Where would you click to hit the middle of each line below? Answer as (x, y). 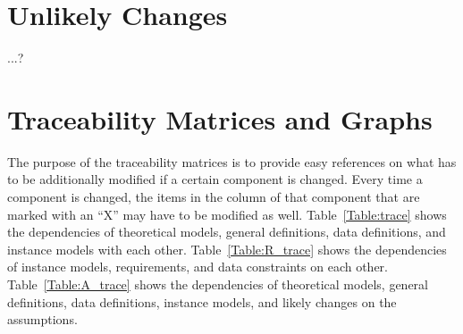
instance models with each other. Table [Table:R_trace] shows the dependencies (227, 249)
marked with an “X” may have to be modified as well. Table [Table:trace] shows (227, 214)
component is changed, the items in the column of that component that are (214, 197)
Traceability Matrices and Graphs (220, 118)
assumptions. (42, 319)
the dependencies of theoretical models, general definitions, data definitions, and (227, 232)
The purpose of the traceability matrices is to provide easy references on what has (232, 161)
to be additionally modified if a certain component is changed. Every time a (215, 179)
